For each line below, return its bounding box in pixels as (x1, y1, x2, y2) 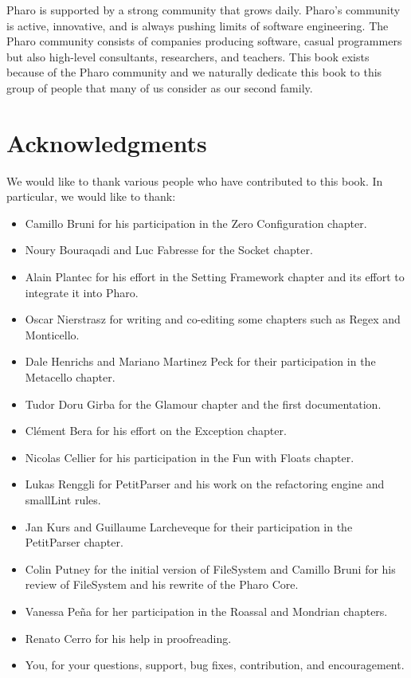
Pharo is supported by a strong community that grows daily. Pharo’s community (6, 2, 401, 18)
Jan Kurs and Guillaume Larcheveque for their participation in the (25, 518, 353, 535)
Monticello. (25, 326, 80, 343)
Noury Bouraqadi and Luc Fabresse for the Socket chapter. (25, 241, 313, 258)
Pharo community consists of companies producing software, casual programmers (6, 33, 402, 49)
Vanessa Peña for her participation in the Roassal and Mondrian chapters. (25, 602, 388, 619)
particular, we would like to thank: (6, 188, 176, 205)
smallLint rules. (25, 492, 101, 508)
